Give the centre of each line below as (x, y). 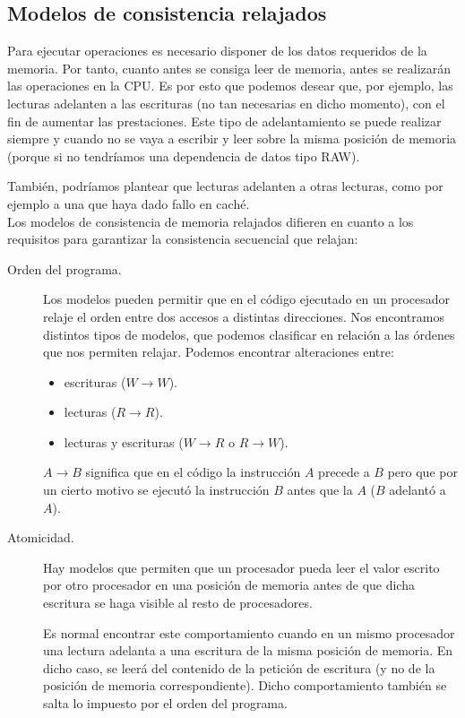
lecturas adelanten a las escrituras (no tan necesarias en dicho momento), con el (226, 103)
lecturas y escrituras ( (124, 441)
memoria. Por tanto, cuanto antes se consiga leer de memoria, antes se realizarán (229, 68)
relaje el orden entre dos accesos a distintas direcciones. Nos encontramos (244, 316)
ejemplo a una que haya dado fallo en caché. (129, 203)
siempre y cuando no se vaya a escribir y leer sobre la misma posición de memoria (232, 138)
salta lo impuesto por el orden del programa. (165, 703)
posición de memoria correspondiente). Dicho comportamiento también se (245, 685)
